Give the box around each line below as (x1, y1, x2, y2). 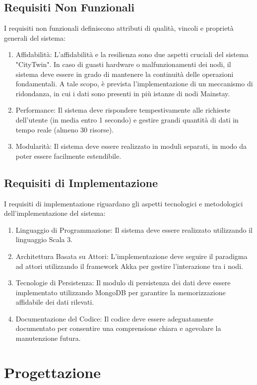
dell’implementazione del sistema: (4, 208, 106, 218)
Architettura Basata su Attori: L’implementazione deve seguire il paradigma (15, 251, 248, 261)
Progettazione (4, 362, 101, 382)
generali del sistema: (4, 32, 65, 43)
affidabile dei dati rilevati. (15, 297, 94, 307)
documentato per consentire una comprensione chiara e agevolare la (15, 323, 221, 333)
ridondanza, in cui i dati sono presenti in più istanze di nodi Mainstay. (15, 88, 230, 98)
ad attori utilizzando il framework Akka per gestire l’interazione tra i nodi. (15, 260, 243, 271)
